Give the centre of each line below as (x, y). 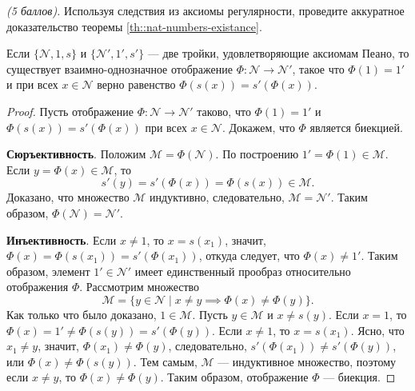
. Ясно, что (377, 330)
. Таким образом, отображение (234, 377)
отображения (38, 287)
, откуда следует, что (249, 255)
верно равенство (136, 84)
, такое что (318, 68)
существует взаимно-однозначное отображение (120, 68)
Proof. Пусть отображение (70, 111)
